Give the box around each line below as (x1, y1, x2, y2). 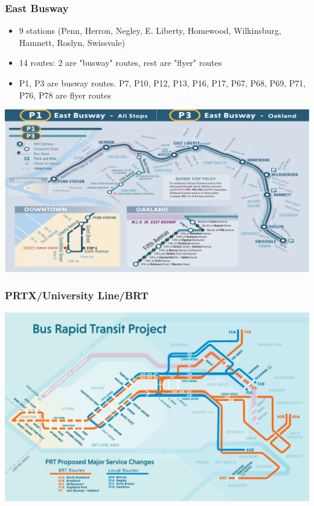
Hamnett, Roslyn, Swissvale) (19, 36, 125, 48)
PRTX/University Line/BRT (5, 288, 149, 303)
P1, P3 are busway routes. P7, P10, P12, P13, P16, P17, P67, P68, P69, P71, (19, 77, 306, 89)
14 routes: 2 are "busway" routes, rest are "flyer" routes (19, 56, 222, 69)
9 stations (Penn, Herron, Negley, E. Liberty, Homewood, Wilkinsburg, (19, 24, 281, 37)
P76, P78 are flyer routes (19, 88, 112, 101)
